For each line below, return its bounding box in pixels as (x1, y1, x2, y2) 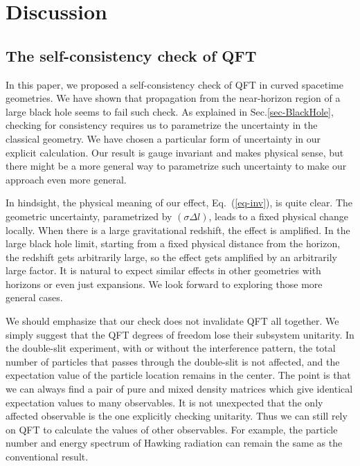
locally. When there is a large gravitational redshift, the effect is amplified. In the (6, 222, 350, 237)
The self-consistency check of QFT (6, 44, 257, 66)
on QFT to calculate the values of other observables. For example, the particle (6, 422, 338, 436)
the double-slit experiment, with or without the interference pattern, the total (6, 341, 336, 355)
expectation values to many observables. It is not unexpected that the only (6, 395, 323, 409)
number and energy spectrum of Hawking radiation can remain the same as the (6, 436, 343, 450)
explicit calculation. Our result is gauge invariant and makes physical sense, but (6, 145, 344, 159)
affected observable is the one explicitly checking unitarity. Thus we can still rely (6, 409, 348, 423)
